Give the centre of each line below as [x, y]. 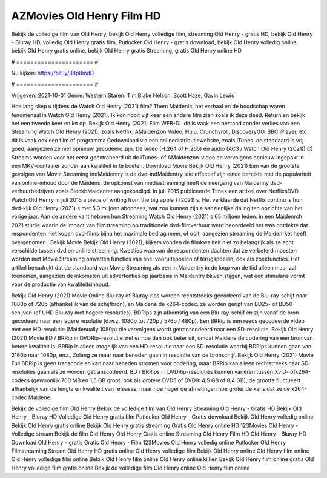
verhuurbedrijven [33, 191]
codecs [21, 380]
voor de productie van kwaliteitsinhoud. [61, 284]
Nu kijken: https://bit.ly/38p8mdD [53, 73]
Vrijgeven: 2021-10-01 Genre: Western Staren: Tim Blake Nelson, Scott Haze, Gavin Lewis [123, 95]
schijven [22, 313]
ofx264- [300, 372]
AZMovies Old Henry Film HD [86, 16]
